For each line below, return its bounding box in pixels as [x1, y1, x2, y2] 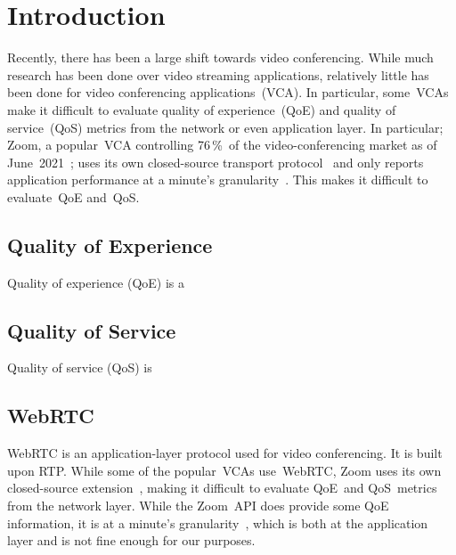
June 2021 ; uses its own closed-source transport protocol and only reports [7, 152, 424, 171]
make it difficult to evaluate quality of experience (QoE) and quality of [7, 100, 396, 118]
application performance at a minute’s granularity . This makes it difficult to [7, 170, 428, 189]
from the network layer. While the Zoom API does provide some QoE [7, 496, 389, 515]
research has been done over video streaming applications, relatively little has [7, 65, 429, 84]
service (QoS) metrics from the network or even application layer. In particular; [7, 118, 444, 136]
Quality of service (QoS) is [7, 358, 152, 377]
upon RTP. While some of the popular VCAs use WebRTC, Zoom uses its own [7, 461, 442, 479]
